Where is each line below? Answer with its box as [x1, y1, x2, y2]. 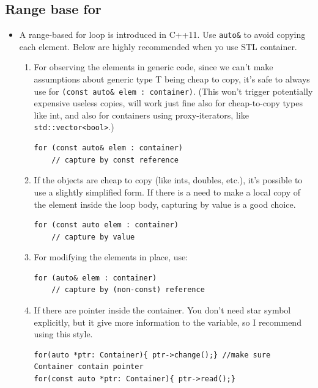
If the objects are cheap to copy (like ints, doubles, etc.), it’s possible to [34, 174, 303, 186]
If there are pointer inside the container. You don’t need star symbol [34, 304, 291, 317]
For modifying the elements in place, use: [34, 251, 188, 263]
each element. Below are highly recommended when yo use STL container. [19, 40, 297, 53]
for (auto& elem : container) [34, 273, 157, 282]
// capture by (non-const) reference [51, 285, 205, 295]
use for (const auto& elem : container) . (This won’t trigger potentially [34, 84, 313, 97]
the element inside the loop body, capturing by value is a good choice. [34, 197, 296, 210]
